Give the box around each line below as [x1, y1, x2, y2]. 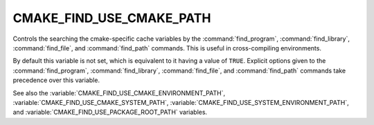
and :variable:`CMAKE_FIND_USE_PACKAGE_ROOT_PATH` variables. [12, 108, 208, 117]
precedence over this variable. [12, 76, 100, 84]
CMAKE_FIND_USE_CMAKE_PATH [12, 10, 211, 26]
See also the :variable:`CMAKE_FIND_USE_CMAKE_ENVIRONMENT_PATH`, [12, 88, 225, 97]
